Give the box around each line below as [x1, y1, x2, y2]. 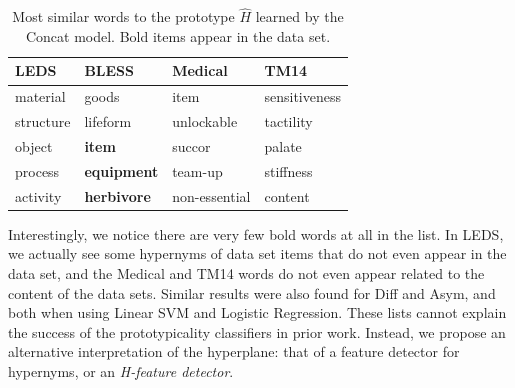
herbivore [84, 185, 151, 206]
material [15, 86, 66, 107]
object [15, 135, 53, 156]
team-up [172, 160, 223, 181]
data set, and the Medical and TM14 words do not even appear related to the [8, 262, 485, 283]
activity [15, 185, 62, 206]
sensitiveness [264, 86, 342, 107]
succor [172, 135, 211, 156]
